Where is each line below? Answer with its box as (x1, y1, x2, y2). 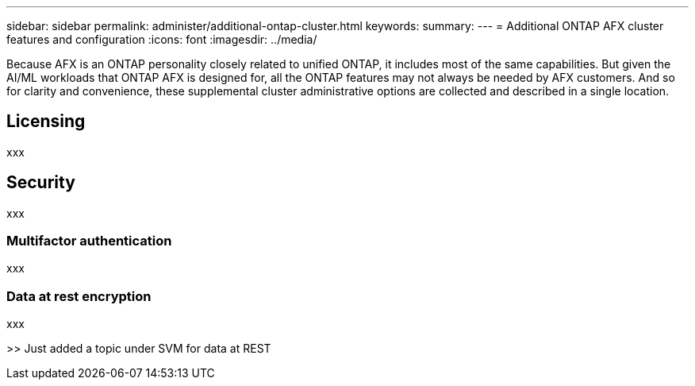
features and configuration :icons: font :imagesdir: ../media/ (6, 33, 317, 46)
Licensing (6, 111, 86, 132)
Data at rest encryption (6, 288, 152, 304)
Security (6, 172, 75, 193)
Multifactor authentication (6, 233, 172, 249)
